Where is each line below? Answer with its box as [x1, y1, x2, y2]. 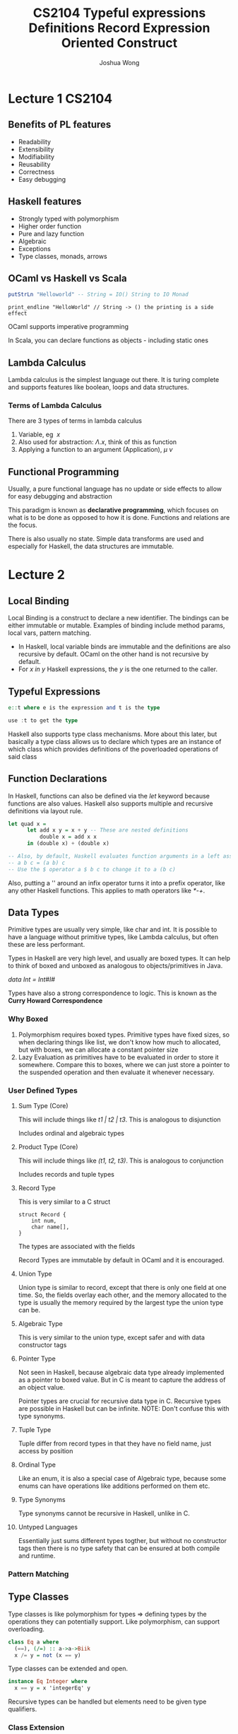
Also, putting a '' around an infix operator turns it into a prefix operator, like [8, 878, 225, 887]
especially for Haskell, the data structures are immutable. [8, 542, 174, 551]
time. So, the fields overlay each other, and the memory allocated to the [18, 1291, 227, 1299]
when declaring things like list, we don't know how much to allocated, [18, 1037, 221, 1046]
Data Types [8, 907, 59, 919]
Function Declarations [8, 773, 107, 785]
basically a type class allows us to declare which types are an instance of [8, 737, 222, 745]
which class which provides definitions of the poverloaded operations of [8, 745, 218, 753]
